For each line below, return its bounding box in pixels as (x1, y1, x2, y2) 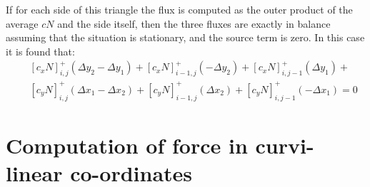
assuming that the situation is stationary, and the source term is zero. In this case (6, 30, 365, 45)
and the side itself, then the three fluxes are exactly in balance (57, 16, 331, 31)
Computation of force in (6, 130, 248, 159)
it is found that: (6, 43, 75, 58)
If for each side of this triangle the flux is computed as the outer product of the (6, 2, 353, 16)
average (6, 16, 39, 31)
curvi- (255, 130, 314, 159)
